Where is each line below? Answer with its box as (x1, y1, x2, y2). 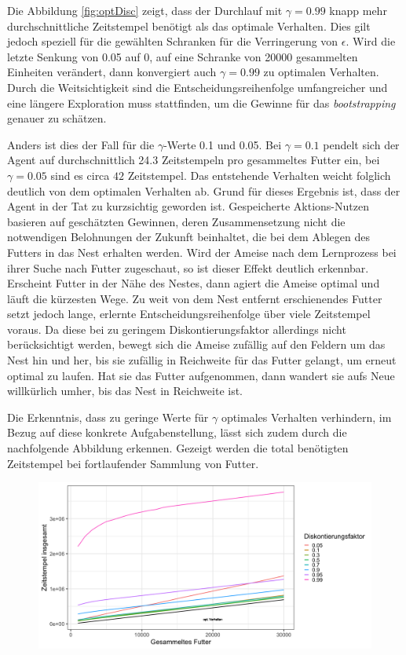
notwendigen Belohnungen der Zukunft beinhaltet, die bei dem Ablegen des (7, 229, 370, 245)
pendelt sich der (323, 136, 400, 152)
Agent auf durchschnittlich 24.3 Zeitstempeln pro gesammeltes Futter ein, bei (7, 152, 380, 168)
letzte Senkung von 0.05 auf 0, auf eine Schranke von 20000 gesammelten (7, 48, 358, 64)
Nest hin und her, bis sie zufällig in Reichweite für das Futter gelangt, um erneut (7, 352, 397, 368)
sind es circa (50, 166, 110, 183)
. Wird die (346, 33, 396, 49)
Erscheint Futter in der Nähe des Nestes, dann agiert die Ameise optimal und (7, 275, 380, 291)
